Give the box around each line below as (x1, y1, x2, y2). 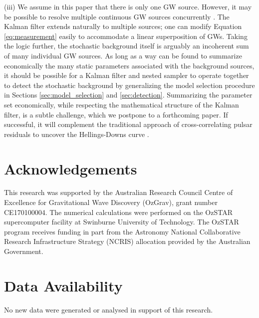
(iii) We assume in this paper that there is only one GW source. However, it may (4, 1, 252, 11)
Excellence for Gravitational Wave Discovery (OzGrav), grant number (4, 197, 218, 207)
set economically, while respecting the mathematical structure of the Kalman (4, 99, 239, 109)
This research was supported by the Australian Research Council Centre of (4, 187, 233, 197)
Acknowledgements (4, 158, 137, 178)
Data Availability (4, 275, 123, 295)
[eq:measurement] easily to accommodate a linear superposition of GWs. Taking (4, 30, 248, 41)
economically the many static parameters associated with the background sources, (4, 60, 255, 70)
